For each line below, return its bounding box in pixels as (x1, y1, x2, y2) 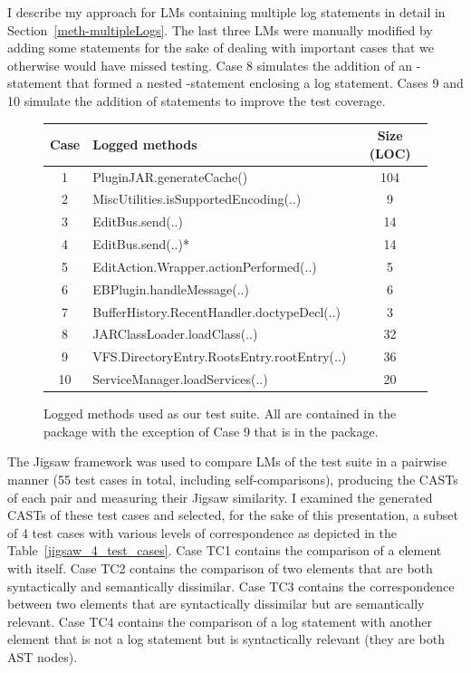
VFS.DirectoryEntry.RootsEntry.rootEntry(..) (92, 347, 347, 366)
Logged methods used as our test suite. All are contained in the (43, 404, 397, 423)
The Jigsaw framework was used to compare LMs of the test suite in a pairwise (7, 452, 447, 471)
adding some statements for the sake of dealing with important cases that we (7, 38, 435, 57)
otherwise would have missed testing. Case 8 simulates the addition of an (7, 55, 412, 74)
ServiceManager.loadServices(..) (92, 370, 268, 389)
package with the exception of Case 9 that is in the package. (43, 421, 379, 440)
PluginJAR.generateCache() (92, 167, 248, 186)
